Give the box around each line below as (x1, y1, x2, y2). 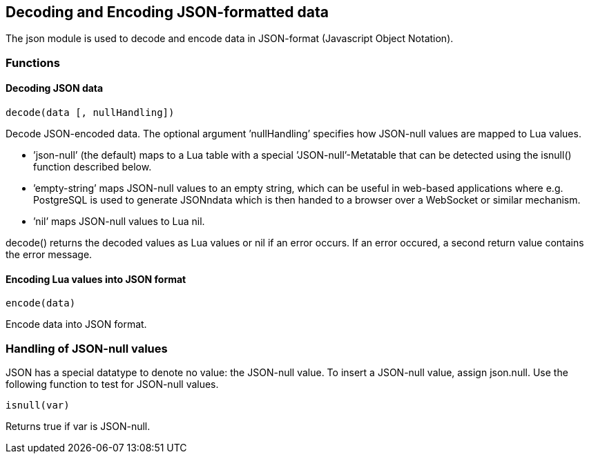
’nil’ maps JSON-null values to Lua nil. (33, 215, 205, 228)
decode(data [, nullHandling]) (6, 107, 175, 119)
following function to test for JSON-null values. (6, 378, 219, 390)
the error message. (6, 248, 93, 261)
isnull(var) (6, 399, 70, 411)
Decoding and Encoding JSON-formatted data (6, 3, 329, 21)
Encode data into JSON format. (6, 318, 147, 331)
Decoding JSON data (6, 82, 104, 95)
